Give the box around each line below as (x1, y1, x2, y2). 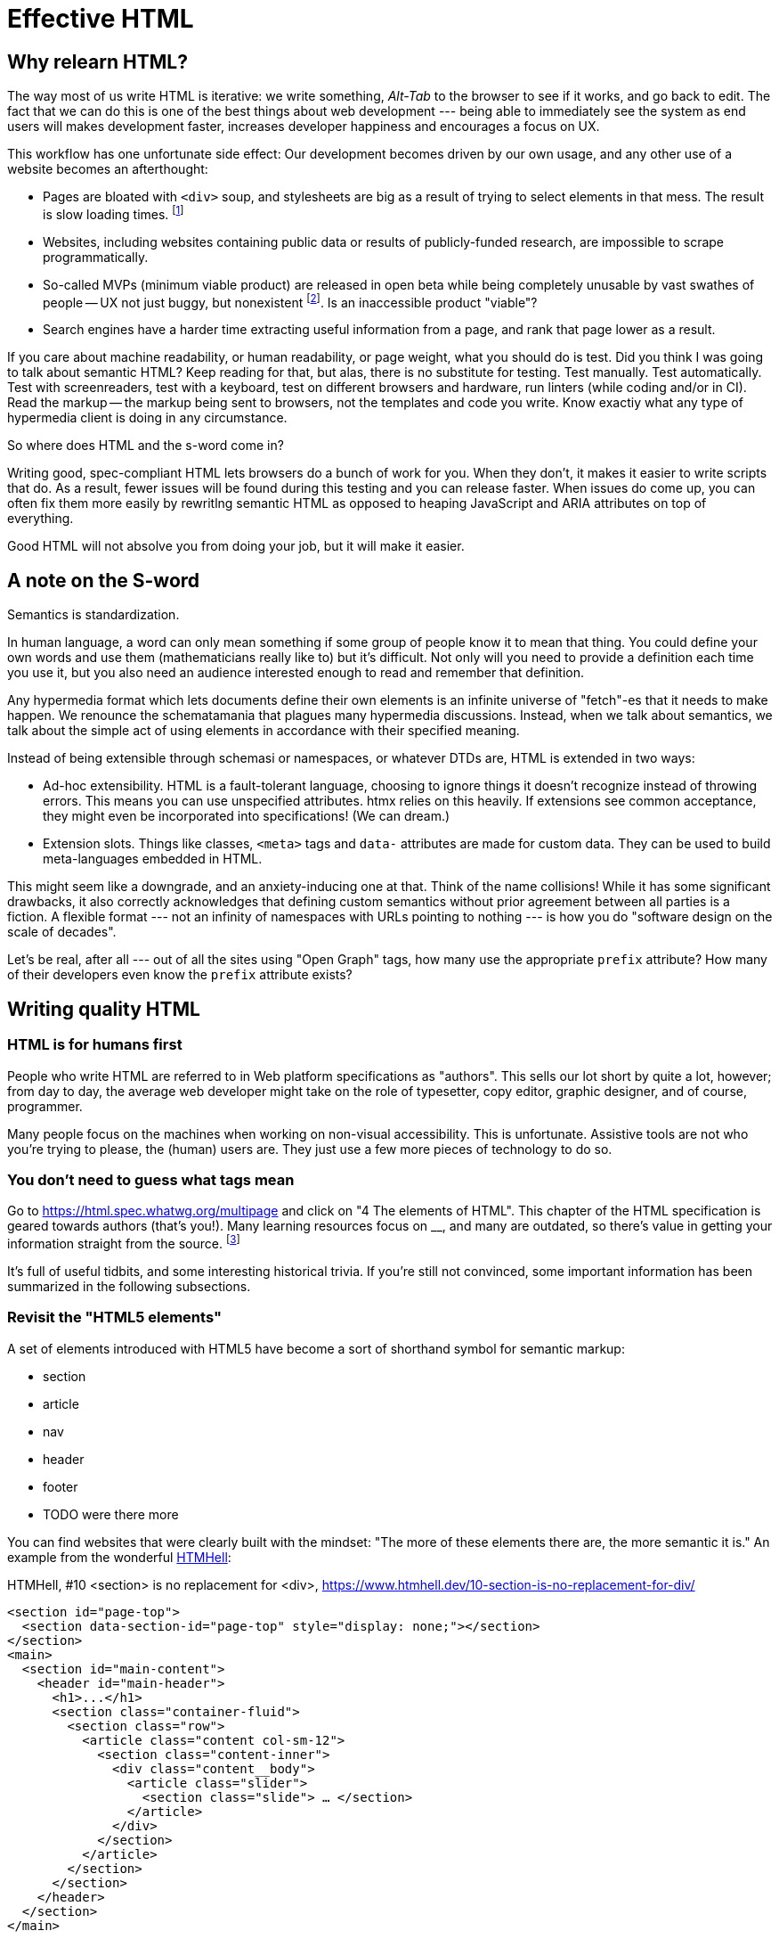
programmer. (7, 1098, 83, 1114)
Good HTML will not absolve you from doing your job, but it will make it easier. (7, 538, 465, 554)
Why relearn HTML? (7, 50, 188, 73)
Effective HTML (7, 4, 194, 34)
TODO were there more (43, 1506, 179, 1522)
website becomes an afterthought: (7, 161, 208, 177)
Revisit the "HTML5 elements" (7, 1308, 222, 1327)
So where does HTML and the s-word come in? (7, 438, 284, 454)
